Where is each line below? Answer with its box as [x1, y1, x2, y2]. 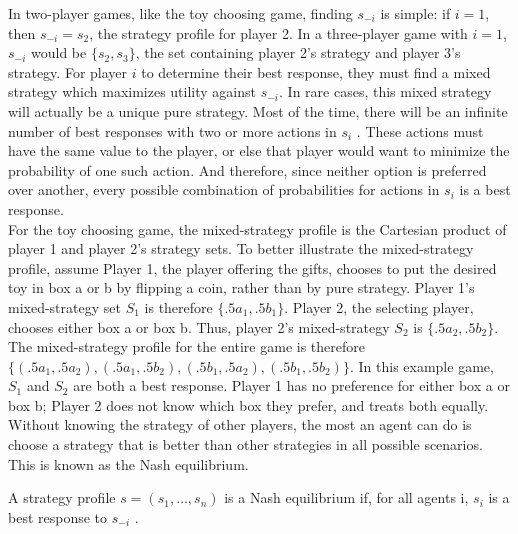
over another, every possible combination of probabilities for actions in [8, 179, 440, 200]
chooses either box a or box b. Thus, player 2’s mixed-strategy [8, 316, 390, 337]
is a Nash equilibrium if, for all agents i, [224, 487, 469, 508]
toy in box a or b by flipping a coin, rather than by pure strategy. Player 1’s [8, 277, 475, 298]
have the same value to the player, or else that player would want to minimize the [8, 140, 510, 161]
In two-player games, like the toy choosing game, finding [8, 3, 353, 23]
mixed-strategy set [8, 296, 121, 317]
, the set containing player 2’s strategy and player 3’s [135, 42, 461, 63]
